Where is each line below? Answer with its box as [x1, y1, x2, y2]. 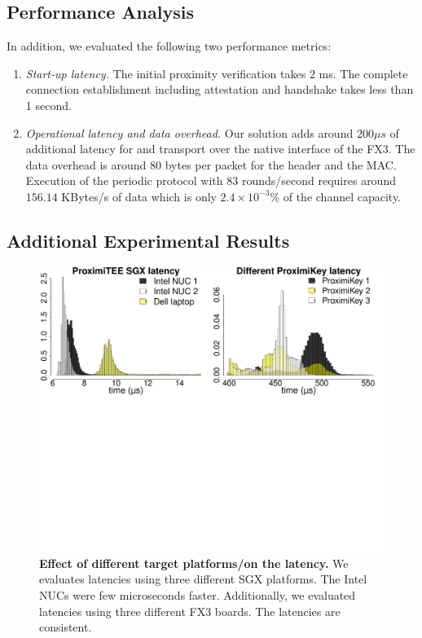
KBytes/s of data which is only [61, 187, 217, 205]
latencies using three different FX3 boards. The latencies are [39, 602, 341, 619]
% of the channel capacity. [270, 187, 401, 205]
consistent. [39, 618, 92, 636]
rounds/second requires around [241, 172, 396, 189]
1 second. [25, 96, 72, 113]
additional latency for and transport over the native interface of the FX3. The [25, 140, 415, 157]
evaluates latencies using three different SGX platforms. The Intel [39, 570, 367, 587]
